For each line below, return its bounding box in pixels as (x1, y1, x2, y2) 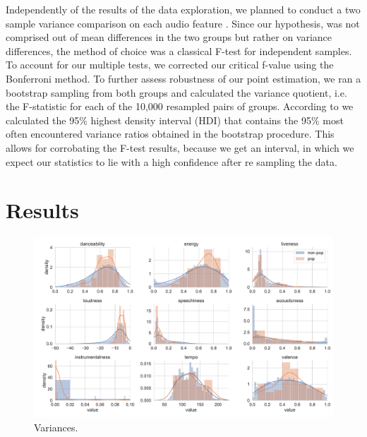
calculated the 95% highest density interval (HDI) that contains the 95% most (6, 112, 344, 127)
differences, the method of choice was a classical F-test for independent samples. (6, 43, 352, 58)
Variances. (34, 419, 78, 434)
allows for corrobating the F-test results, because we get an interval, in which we (6, 140, 354, 155)
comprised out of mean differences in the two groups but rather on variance (6, 30, 332, 44)
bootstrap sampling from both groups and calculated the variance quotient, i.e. (6, 85, 347, 100)
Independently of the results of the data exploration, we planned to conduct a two (6, 2, 361, 16)
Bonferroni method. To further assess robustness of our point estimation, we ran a (6, 71, 361, 85)
